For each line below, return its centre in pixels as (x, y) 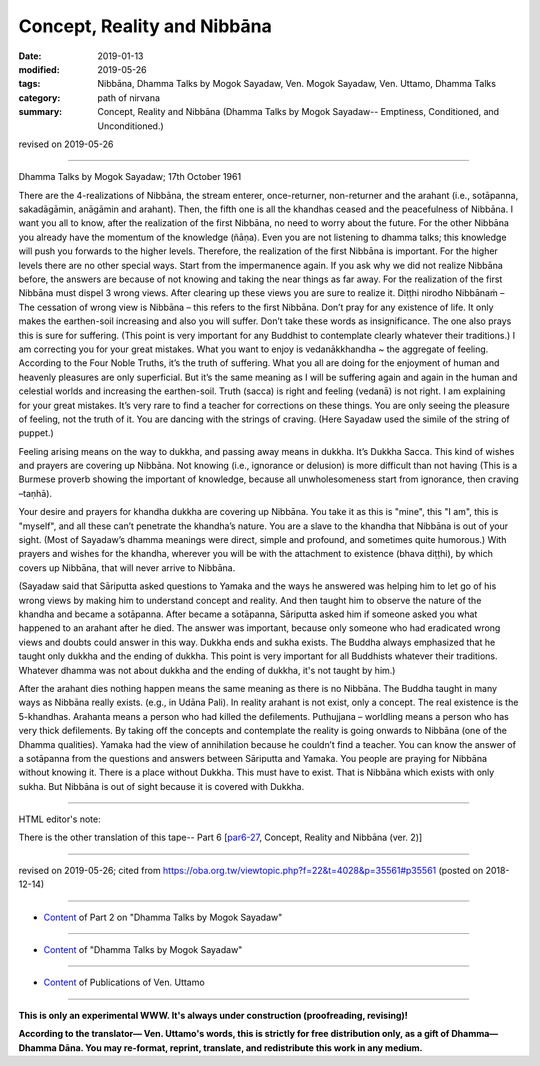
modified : (39, 69)
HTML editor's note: (60, 819)
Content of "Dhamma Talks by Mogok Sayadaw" (143, 950)
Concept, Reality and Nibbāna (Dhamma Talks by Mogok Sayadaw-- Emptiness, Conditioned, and (298, 112)
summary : (40, 112)
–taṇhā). (35, 493)
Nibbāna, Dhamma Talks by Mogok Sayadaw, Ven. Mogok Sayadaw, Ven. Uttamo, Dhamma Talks (297, 84)
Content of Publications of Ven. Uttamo (124, 982)
